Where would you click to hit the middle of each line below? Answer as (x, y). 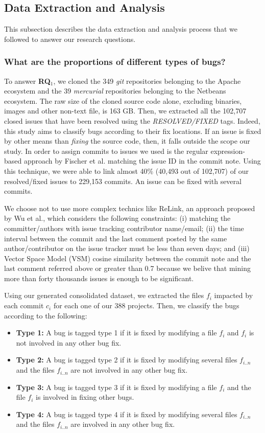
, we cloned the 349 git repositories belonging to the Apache (147, 81)
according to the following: (46, 315)
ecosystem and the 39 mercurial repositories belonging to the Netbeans (115, 91)
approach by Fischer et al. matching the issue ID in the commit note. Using (142, 161)
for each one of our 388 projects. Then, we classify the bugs (146, 305)
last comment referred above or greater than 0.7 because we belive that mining (127, 268)
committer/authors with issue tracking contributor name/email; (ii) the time (124, 228)
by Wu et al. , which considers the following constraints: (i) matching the (117, 218)
